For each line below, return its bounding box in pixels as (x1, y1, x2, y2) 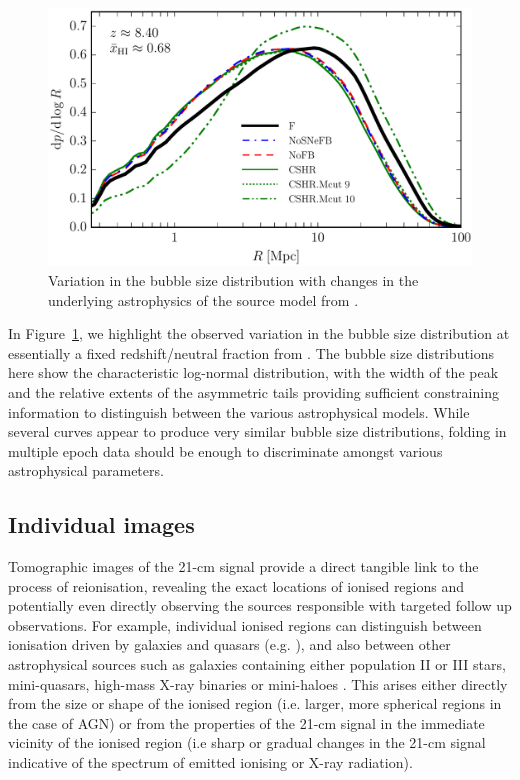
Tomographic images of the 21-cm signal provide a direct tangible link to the (8, 556, 479, 577)
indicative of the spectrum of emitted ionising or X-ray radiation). (8, 752, 413, 773)
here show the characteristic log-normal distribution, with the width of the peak (8, 362, 499, 383)
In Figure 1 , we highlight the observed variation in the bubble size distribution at (8, 323, 510, 344)
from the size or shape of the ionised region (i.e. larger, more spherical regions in (8, 693, 502, 714)
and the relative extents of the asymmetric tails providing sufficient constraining (8, 381, 499, 402)
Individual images (8, 509, 195, 540)
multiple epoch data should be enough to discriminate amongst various (8, 440, 443, 461)
